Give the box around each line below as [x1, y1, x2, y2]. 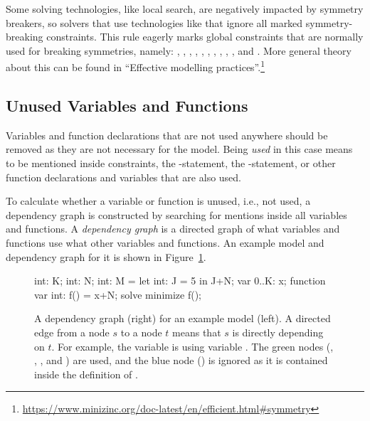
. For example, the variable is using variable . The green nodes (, [51, 339, 334, 353]
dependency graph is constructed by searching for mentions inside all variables [6, 207, 347, 222]
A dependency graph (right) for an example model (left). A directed [34, 311, 331, 326]
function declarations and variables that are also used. [6, 169, 242, 184]
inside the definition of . [34, 366, 138, 381]
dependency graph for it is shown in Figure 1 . [6, 249, 206, 264]
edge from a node [34, 324, 110, 339]
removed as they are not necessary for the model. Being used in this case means [6, 142, 353, 156]
